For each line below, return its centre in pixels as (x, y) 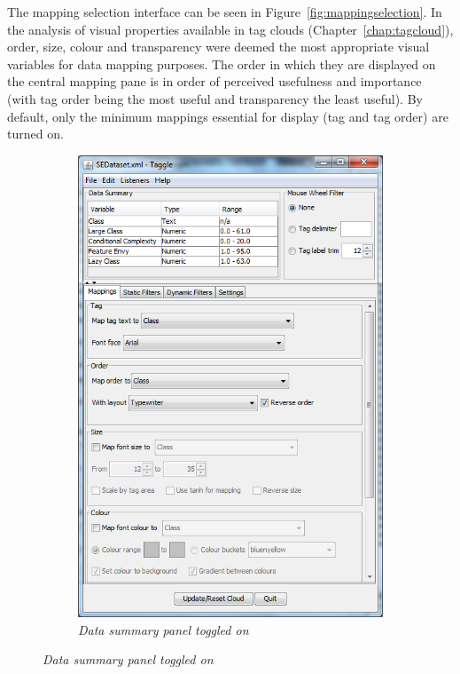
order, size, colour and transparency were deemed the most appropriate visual (218, 47)
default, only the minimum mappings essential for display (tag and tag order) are (228, 116)
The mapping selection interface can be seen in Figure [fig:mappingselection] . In (225, 12)
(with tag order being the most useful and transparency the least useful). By (215, 98)
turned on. (35, 134)
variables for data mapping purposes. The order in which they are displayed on (222, 63)
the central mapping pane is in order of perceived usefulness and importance (214, 81)
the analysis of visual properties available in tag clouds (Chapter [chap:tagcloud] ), (230, 29)
